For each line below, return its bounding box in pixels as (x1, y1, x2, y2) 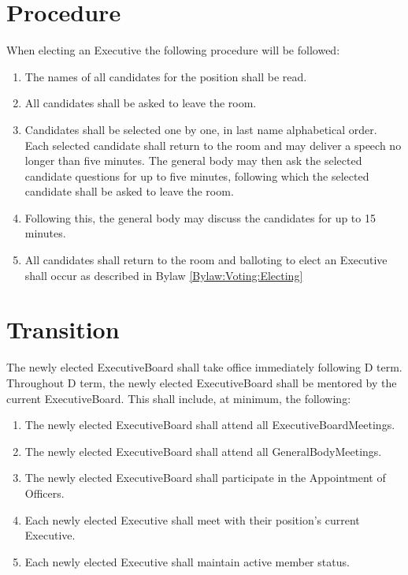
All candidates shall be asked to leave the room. (24, 95, 257, 111)
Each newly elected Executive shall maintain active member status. (24, 553, 350, 569)
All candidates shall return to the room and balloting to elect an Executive (24, 252, 388, 268)
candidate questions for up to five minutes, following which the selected (24, 167, 369, 184)
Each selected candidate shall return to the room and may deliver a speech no (24, 136, 402, 153)
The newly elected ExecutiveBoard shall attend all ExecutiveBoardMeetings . (24, 416, 395, 433)
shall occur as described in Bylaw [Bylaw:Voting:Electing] (24, 267, 303, 283)
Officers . (24, 484, 65, 501)
